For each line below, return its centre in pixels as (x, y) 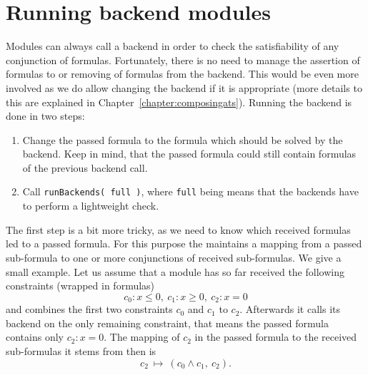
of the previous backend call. (85, 167)
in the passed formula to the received (276, 337)
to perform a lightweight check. (91, 206)
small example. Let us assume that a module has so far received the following (175, 271)
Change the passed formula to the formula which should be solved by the (183, 139)
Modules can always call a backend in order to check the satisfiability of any (173, 46)
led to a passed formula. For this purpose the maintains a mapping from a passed (184, 243)
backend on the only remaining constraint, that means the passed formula (167, 323)
